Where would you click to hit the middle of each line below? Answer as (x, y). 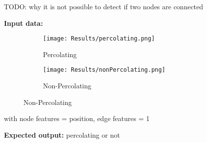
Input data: (23, 23)
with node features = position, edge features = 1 (77, 118)
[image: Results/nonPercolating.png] (104, 70)
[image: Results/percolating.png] (99, 39)
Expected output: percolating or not (62, 134)
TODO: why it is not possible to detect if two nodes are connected (104, 6)
